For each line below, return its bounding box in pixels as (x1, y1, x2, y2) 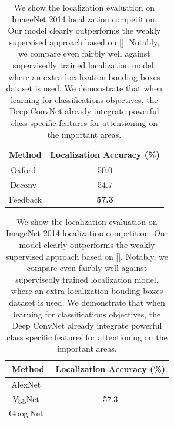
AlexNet (11, 378, 41, 390)
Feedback (9, 193, 42, 205)
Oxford (11, 163, 36, 176)
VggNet (12, 392, 39, 405)
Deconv (10, 178, 37, 190)
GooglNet (9, 407, 43, 419)
